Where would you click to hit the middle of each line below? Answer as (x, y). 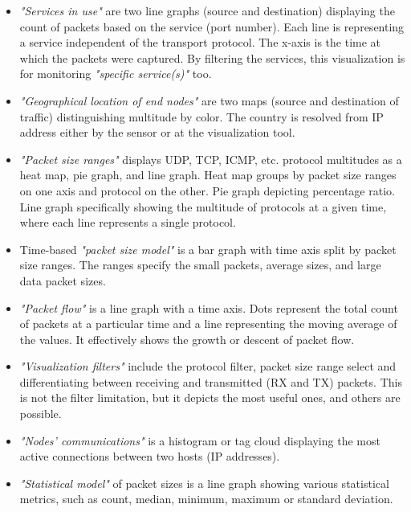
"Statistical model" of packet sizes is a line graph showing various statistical (204, 483)
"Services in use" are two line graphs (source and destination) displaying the (207, 10)
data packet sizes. (63, 280)
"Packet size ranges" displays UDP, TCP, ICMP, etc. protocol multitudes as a (211, 159)
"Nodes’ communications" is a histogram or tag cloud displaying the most (200, 440)
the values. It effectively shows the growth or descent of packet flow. (187, 339)
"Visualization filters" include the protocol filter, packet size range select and (208, 366)
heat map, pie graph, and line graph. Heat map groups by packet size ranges (208, 175)
